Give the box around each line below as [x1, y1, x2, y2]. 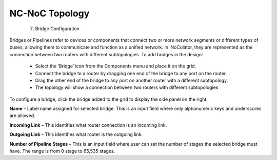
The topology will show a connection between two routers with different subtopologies [35, 84, 219, 90]
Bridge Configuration [35, 26, 80, 32]
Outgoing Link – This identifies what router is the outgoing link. [9, 131, 143, 138]
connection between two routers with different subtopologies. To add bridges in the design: [9, 51, 203, 57]
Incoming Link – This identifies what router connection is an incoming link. [9, 122, 167, 128]
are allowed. [9, 112, 35, 119]
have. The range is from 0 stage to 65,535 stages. [9, 148, 115, 154]
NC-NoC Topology [9, 8, 90, 19]
